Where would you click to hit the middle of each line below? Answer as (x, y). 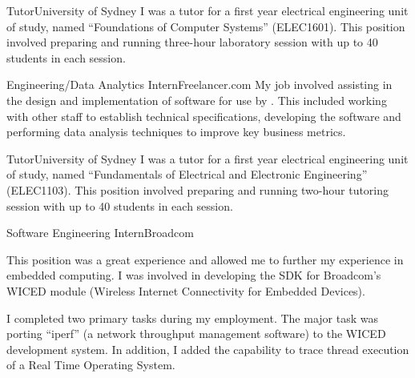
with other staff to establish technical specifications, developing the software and (204, 116)
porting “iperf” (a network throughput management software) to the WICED (196, 334)
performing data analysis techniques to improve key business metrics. (176, 132)
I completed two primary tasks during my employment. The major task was (192, 318)
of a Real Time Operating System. (91, 365)
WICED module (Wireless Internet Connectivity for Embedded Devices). (186, 290)
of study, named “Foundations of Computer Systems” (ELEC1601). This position (206, 26)
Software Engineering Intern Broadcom (100, 233)
